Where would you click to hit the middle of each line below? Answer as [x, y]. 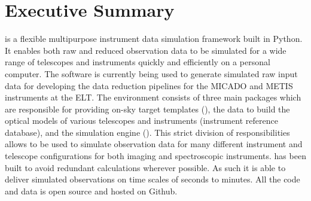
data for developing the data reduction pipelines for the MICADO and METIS [149, 85]
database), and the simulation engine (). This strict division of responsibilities [147, 132]
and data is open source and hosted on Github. [91, 191]
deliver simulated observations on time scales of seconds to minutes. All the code [153, 179]
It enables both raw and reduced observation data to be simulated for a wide [146, 50]
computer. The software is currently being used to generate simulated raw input [151, 73]
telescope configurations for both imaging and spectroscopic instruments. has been [155, 156]
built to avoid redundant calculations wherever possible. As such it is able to [145, 167]
